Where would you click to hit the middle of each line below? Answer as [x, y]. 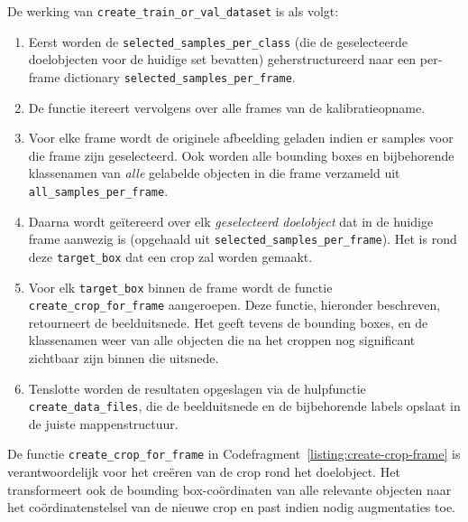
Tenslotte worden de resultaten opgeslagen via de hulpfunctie [197, 388]
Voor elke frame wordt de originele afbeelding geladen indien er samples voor [241, 138]
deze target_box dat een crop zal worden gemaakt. [170, 256]
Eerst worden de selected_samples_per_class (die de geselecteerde [218, 41]
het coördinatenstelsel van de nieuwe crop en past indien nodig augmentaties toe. [231, 507]
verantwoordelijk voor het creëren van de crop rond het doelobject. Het [204, 472]
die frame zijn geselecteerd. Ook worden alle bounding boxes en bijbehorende [241, 155]
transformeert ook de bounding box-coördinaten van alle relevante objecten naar [229, 489]
